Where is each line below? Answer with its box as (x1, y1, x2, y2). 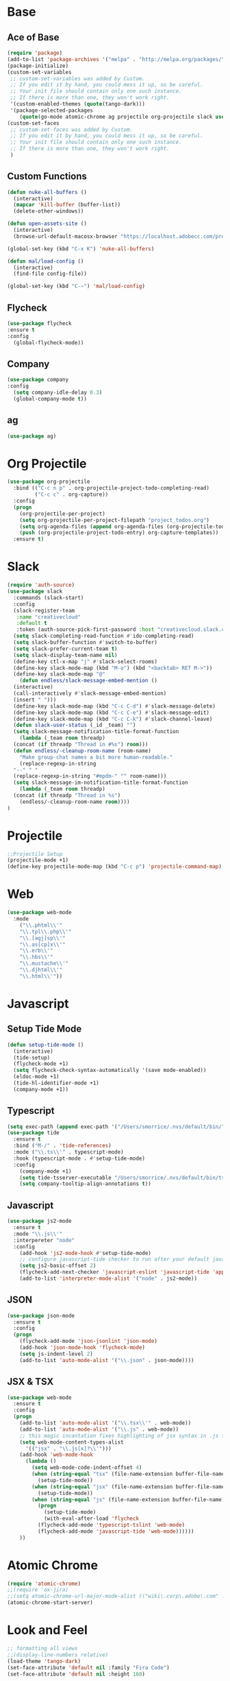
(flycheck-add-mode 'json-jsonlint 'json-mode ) (19, 1338, 157, 1345)
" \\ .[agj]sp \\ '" (19, 934, 66, 942)
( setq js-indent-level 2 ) (19, 1350, 94, 1357)
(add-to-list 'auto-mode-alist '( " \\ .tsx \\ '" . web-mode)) (19, 1420, 192, 1427)
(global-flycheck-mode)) (13, 339, 84, 346)
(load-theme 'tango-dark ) (7, 1658, 81, 1665)
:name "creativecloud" (16, 613, 81, 621)
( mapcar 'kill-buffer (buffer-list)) (13, 202, 121, 208)
